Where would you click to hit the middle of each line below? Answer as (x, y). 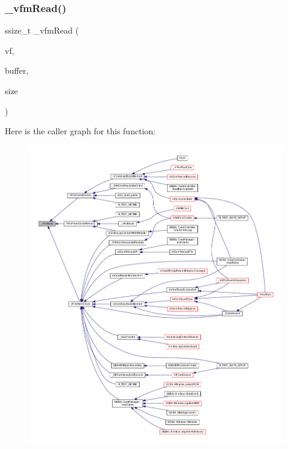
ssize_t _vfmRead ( (42, 30)
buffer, (17, 70)
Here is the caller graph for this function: (80, 131)
